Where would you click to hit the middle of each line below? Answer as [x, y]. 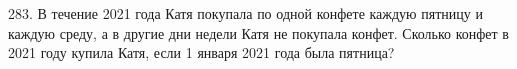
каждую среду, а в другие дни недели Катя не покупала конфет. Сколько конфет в [258, 32]
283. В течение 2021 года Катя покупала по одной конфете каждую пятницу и [245, 13]
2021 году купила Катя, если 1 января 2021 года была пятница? [201, 52]
